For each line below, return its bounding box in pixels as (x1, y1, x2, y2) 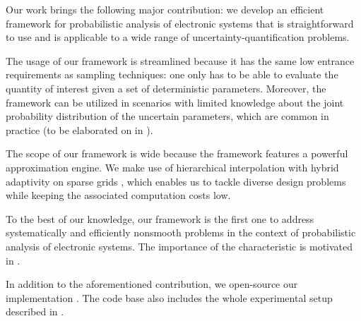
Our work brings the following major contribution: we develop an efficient (6, 2, 324, 16)
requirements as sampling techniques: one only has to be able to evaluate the (6, 67, 338, 82)
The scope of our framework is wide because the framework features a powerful (6, 146, 348, 161)
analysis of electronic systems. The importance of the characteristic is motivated (6, 238, 353, 253)
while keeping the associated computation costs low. (6, 188, 231, 202)
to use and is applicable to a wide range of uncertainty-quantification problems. (6, 30, 350, 44)
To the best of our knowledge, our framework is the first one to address (6, 211, 314, 226)
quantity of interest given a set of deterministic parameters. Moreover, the (6, 80, 326, 95)
